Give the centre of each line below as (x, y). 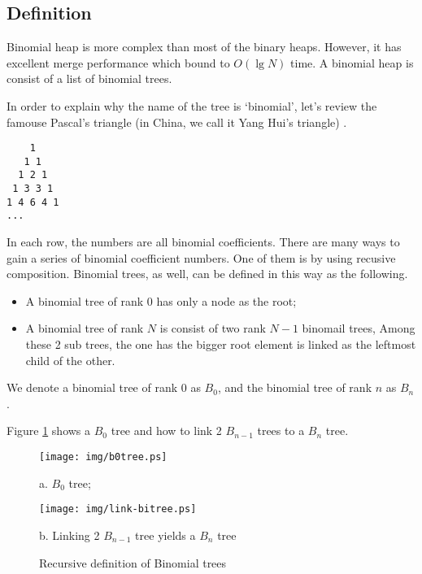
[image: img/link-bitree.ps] (118, 509)
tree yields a (165, 535)
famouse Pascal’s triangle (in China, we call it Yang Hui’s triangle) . (177, 122)
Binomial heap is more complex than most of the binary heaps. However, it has (204, 47)
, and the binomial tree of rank (295, 387)
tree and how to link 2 (166, 430)
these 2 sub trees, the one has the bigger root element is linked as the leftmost (221, 344)
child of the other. (70, 360)
